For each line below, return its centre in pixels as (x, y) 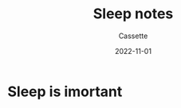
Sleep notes (133, 14)
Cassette (133, 36)
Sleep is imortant (65, 91)
